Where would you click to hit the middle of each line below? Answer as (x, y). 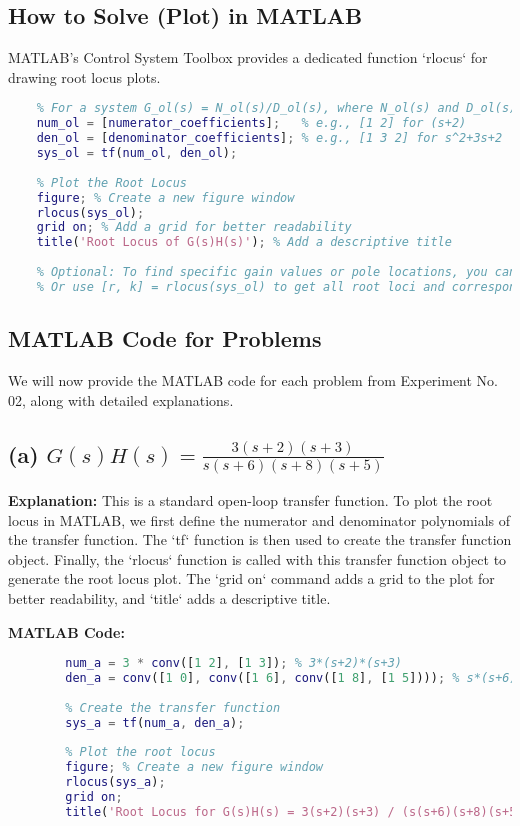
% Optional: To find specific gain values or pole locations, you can (276, 272)
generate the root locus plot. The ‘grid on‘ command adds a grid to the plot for (251, 578)
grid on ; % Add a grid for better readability (194, 227)
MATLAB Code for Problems (165, 338)
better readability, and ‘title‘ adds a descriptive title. (169, 598)
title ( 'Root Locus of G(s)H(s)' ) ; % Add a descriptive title (244, 242)
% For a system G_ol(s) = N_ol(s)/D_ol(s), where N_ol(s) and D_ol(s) (276, 108)
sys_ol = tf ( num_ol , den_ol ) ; (137, 153)
